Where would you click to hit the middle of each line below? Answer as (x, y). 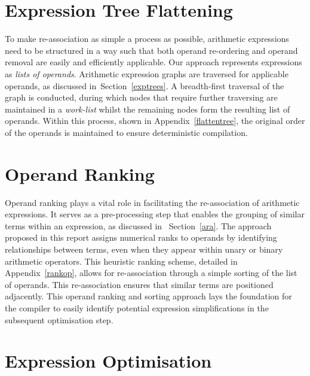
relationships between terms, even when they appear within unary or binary (144, 249)
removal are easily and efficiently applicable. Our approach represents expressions (154, 62)
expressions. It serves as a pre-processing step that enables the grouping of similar (155, 214)
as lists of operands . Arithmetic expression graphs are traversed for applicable (147, 73)
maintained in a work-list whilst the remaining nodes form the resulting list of (148, 109)
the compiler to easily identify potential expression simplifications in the (137, 307)
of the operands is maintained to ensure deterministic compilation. (126, 132)
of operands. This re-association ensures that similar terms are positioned (139, 284)
